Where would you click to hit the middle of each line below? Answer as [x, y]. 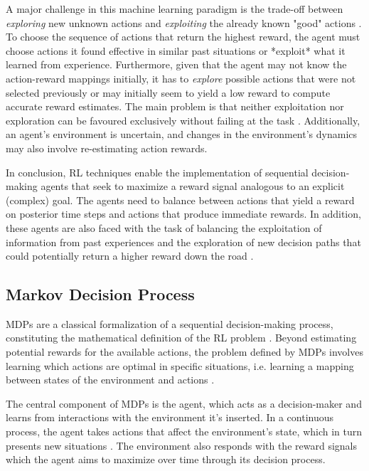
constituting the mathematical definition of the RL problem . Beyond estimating [181, 338]
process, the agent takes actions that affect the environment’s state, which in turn [184, 432]
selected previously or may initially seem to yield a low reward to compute [168, 92]
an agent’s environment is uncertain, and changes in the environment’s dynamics [182, 134]
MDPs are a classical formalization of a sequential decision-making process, [170, 323]
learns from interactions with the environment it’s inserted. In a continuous [170, 417]
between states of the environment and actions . [110, 380]
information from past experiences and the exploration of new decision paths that [183, 242]
